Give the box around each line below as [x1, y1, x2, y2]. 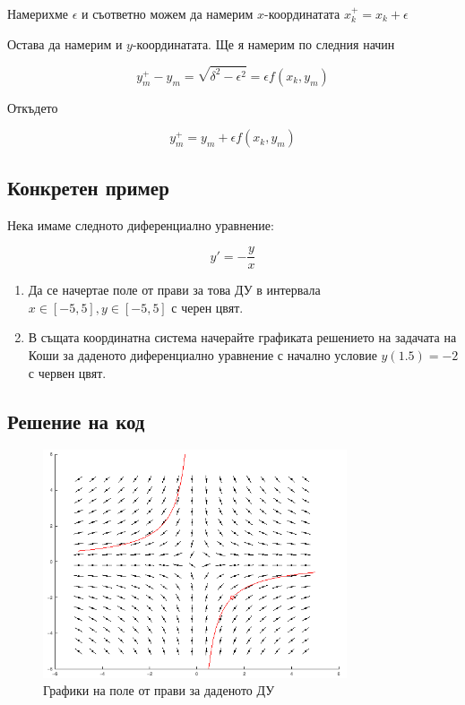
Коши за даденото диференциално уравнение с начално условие [28, 346, 377, 365]
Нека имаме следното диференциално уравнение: [7, 215, 274, 234]
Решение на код [7, 407, 145, 434]
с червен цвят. [28, 363, 107, 382]
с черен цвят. [171, 297, 244, 316]
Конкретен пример [7, 173, 169, 201]
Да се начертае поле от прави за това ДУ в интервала [28, 280, 321, 299]
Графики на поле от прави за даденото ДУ [43, 681, 275, 700]
